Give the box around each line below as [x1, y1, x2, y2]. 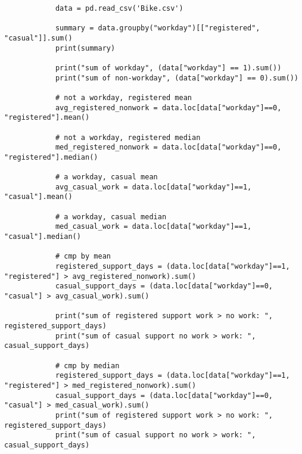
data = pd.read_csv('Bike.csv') [55, 4, 183, 13]
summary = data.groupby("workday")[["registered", [55, 24, 260, 33]
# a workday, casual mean [55, 173, 158, 182]
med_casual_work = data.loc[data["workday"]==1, [55, 222, 252, 231]
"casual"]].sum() [4, 33, 73, 42]
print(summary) [55, 43, 116, 52]
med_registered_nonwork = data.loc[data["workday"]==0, [55, 143, 282, 152]
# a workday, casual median [55, 212, 167, 221]
